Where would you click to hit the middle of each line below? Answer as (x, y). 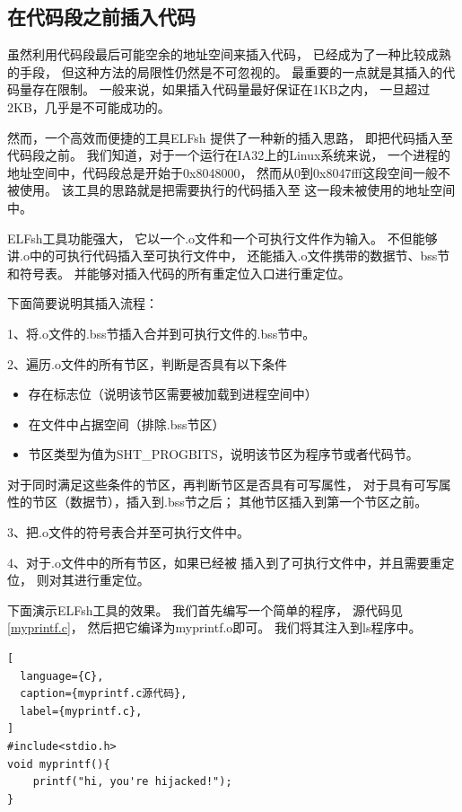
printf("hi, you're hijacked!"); (132, 782)
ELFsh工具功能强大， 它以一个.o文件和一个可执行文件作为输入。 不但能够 (222, 238)
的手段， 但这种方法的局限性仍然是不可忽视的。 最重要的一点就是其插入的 (225, 71)
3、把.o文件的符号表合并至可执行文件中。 (128, 532)
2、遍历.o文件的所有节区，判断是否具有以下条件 (147, 363)
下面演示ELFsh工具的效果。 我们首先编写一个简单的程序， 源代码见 (205, 609)
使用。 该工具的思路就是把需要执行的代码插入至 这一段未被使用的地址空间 (237, 190)
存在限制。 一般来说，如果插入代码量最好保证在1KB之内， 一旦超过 (231, 89)
